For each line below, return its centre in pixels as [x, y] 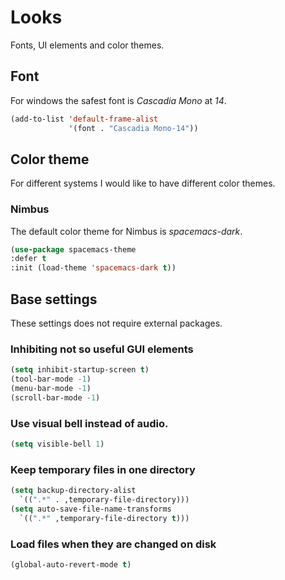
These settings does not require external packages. [116, 323]
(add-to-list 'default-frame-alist [84, 119]
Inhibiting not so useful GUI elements [102, 349]
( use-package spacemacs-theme [73, 249]
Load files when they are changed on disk [113, 544]
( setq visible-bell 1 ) [57, 444]
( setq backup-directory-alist [73, 491]
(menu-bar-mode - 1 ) [51, 389]
